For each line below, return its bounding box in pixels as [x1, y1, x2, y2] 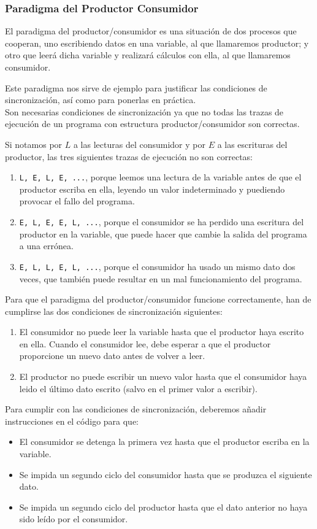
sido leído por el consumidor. [19, 512, 128, 525]
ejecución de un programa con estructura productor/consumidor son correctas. [5, 117, 300, 130]
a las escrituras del [217, 137, 288, 150]
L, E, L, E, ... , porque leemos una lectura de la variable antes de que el [19, 171, 302, 183]
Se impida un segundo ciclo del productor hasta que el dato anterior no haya [19, 500, 308, 513]
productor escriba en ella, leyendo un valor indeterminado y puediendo [19, 182, 285, 195]
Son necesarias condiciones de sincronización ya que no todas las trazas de [5, 105, 284, 118]
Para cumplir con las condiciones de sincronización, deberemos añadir [5, 403, 267, 415]
